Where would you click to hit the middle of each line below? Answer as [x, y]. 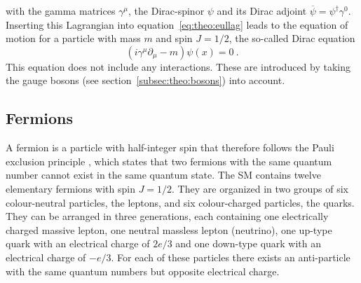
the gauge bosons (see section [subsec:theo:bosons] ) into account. [145, 80]
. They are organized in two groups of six [260, 188]
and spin [174, 38]
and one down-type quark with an [248, 243]
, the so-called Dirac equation [292, 38]
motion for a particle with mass [73, 38]
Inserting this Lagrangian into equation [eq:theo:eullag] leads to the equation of [177, 24]
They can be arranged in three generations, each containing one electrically [167, 216]
